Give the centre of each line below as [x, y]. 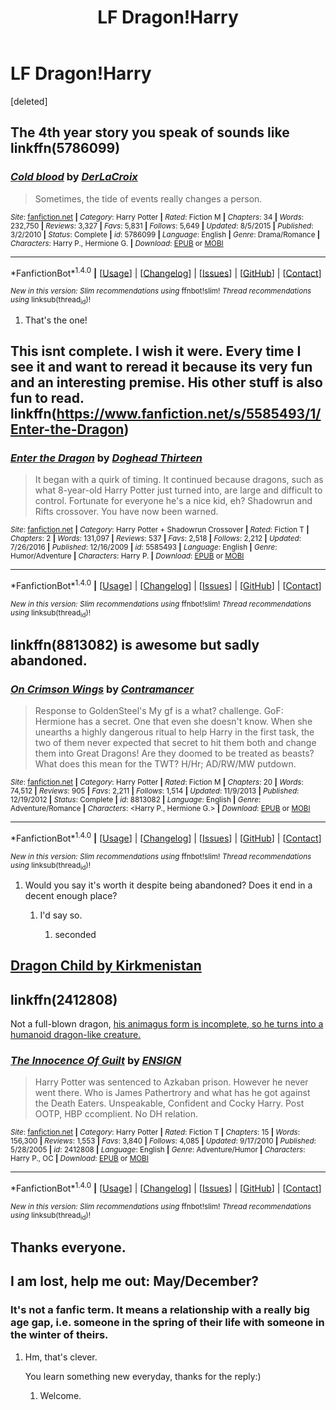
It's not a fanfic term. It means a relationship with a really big [160, 1310]
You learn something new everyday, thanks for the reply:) [143, 1376]
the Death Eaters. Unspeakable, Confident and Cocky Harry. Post [169, 1103]
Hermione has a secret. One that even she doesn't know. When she [173, 721]
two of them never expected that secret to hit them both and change [175, 742]
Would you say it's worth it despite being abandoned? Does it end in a [168, 885]
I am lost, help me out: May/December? [135, 1281]
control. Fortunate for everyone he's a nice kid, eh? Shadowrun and [173, 501]
